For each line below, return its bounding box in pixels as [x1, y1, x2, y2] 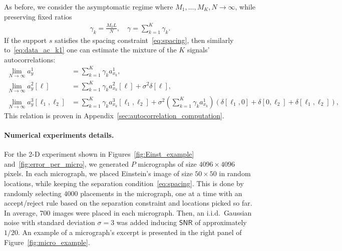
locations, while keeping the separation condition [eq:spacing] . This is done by [4, 178, 244, 188]
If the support [4, 34, 47, 45]
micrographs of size [138, 158, 197, 169]
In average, [4, 207, 38, 218]
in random [219, 168, 251, 179]
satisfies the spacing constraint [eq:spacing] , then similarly [55, 34, 234, 45]
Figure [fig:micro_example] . [4, 237, 90, 247]
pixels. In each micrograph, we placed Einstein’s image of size [4, 168, 193, 179]
